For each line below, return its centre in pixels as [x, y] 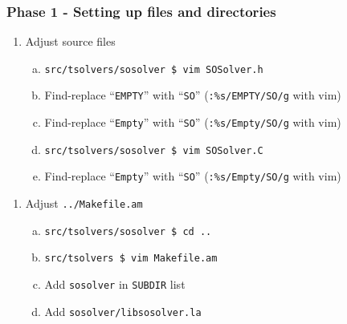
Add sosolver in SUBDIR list [115, 284]
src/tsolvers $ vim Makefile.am [131, 259]
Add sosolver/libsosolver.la [123, 311]
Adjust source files [70, 41]
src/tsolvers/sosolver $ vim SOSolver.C [154, 150]
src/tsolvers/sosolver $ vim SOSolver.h [154, 69]
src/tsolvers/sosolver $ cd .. [128, 231]
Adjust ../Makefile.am [84, 203]
